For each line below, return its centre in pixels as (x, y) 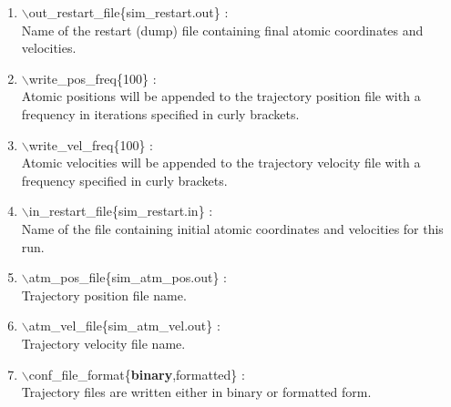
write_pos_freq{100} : (92, 78)
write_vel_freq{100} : (91, 144)
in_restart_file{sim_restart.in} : (121, 211)
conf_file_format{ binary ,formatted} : (137, 374)
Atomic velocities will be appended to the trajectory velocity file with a (221, 163)
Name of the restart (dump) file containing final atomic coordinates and (222, 30)
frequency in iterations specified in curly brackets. (160, 113)
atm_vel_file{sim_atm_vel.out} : (124, 326)
